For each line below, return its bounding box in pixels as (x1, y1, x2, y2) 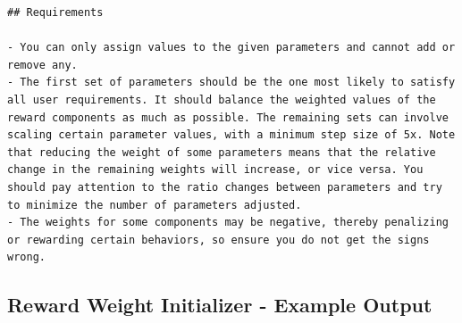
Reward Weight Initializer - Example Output (7, 291, 433, 319)
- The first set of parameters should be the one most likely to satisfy (7, 76, 456, 89)
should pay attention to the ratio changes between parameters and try (7, 180, 442, 194)
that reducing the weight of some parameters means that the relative (7, 145, 436, 159)
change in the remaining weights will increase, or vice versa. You (7, 163, 424, 177)
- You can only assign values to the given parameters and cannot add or (7, 41, 456, 54)
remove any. (7, 58, 78, 71)
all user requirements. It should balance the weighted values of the (7, 93, 436, 106)
